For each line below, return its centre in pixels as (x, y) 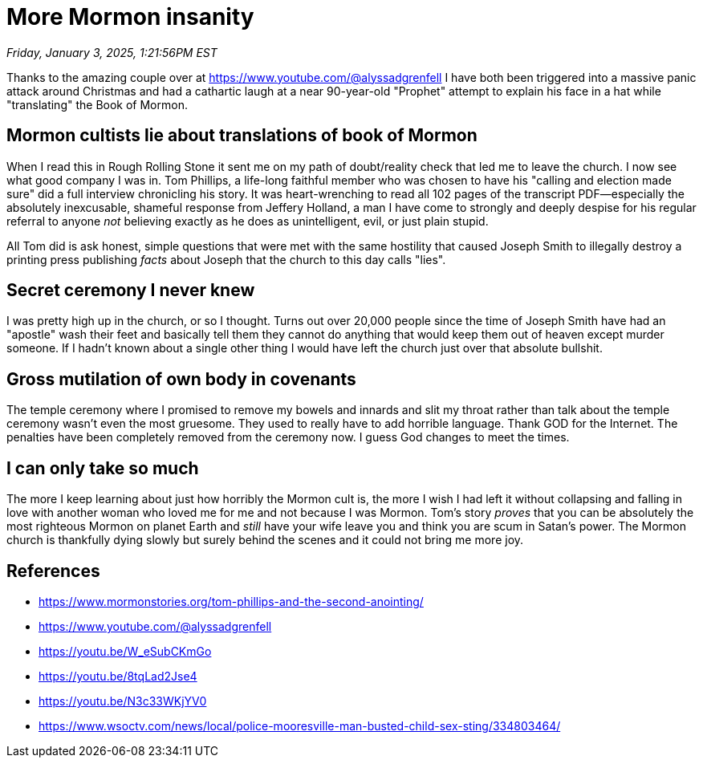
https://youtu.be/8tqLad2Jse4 (118, 676)
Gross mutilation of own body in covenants (181, 379)
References (53, 571)
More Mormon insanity (130, 17)
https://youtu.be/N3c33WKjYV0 (123, 701)
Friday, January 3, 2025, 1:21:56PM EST (112, 52)
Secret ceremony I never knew (131, 291)
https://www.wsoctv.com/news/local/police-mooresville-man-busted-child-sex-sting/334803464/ (300, 725)
